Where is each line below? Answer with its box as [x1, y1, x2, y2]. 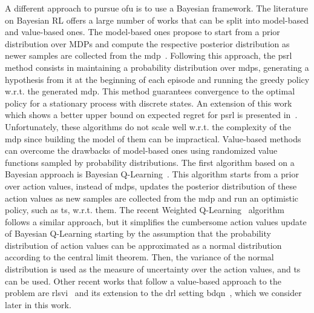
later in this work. [5, 298, 71, 311]
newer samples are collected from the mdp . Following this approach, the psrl [5, 49, 292, 62]
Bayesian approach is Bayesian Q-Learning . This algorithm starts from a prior [5, 168, 299, 180]
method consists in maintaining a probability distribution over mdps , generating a [5, 61, 309, 73]
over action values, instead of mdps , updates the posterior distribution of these [5, 179, 297, 192]
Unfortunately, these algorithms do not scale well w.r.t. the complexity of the [5, 120, 291, 133]
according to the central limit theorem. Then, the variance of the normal [5, 251, 274, 263]
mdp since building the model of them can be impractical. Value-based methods [5, 132, 301, 145]
